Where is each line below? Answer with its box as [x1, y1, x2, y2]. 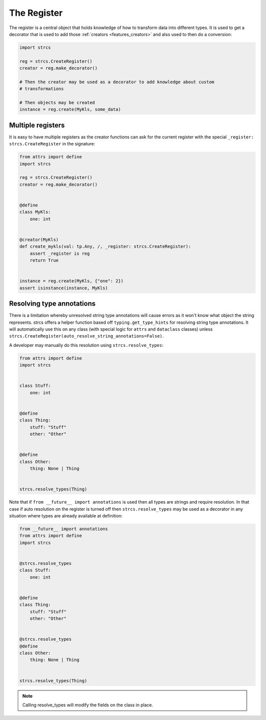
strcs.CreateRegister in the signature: [9, 141, 96, 147]
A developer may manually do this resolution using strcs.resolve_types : [9, 342, 164, 348]
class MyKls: [19, 209, 51, 215]
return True [30, 258, 59, 263]
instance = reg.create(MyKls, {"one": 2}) [19, 278, 124, 284]
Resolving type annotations [9, 300, 96, 308]
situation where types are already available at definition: [9, 513, 123, 518]
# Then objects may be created [19, 100, 96, 105]
